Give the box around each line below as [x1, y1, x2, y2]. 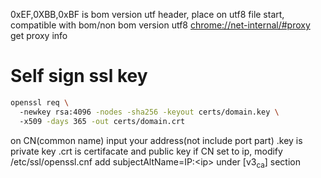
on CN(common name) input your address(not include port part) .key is [10, 134, 303, 146]
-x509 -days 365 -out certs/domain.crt [19, 116, 186, 126]
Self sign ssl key [10, 65, 148, 88]
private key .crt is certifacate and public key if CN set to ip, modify [10, 145, 283, 157]
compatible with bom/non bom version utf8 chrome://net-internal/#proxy [10, 19, 311, 31]
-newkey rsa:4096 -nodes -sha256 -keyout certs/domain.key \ [19, 107, 280, 117]
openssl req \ [10, 97, 70, 108]
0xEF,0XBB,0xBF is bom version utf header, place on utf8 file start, [10, 9, 285, 20]
